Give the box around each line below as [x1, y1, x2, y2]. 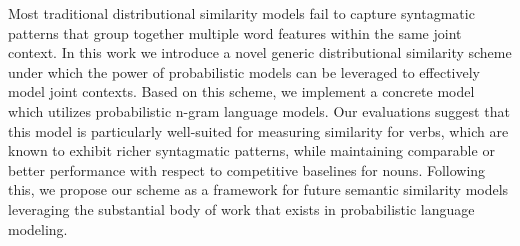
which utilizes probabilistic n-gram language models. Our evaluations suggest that [8, 100, 510, 121]
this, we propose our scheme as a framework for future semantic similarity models [8, 179, 509, 200]
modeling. [8, 218, 68, 239]
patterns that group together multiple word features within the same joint [8, 22, 462, 43]
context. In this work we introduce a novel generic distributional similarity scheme [8, 42, 512, 63]
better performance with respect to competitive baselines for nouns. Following [8, 159, 486, 180]
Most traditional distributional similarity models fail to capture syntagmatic [8, 3, 475, 23]
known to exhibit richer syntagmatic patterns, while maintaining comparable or [8, 140, 495, 161]
